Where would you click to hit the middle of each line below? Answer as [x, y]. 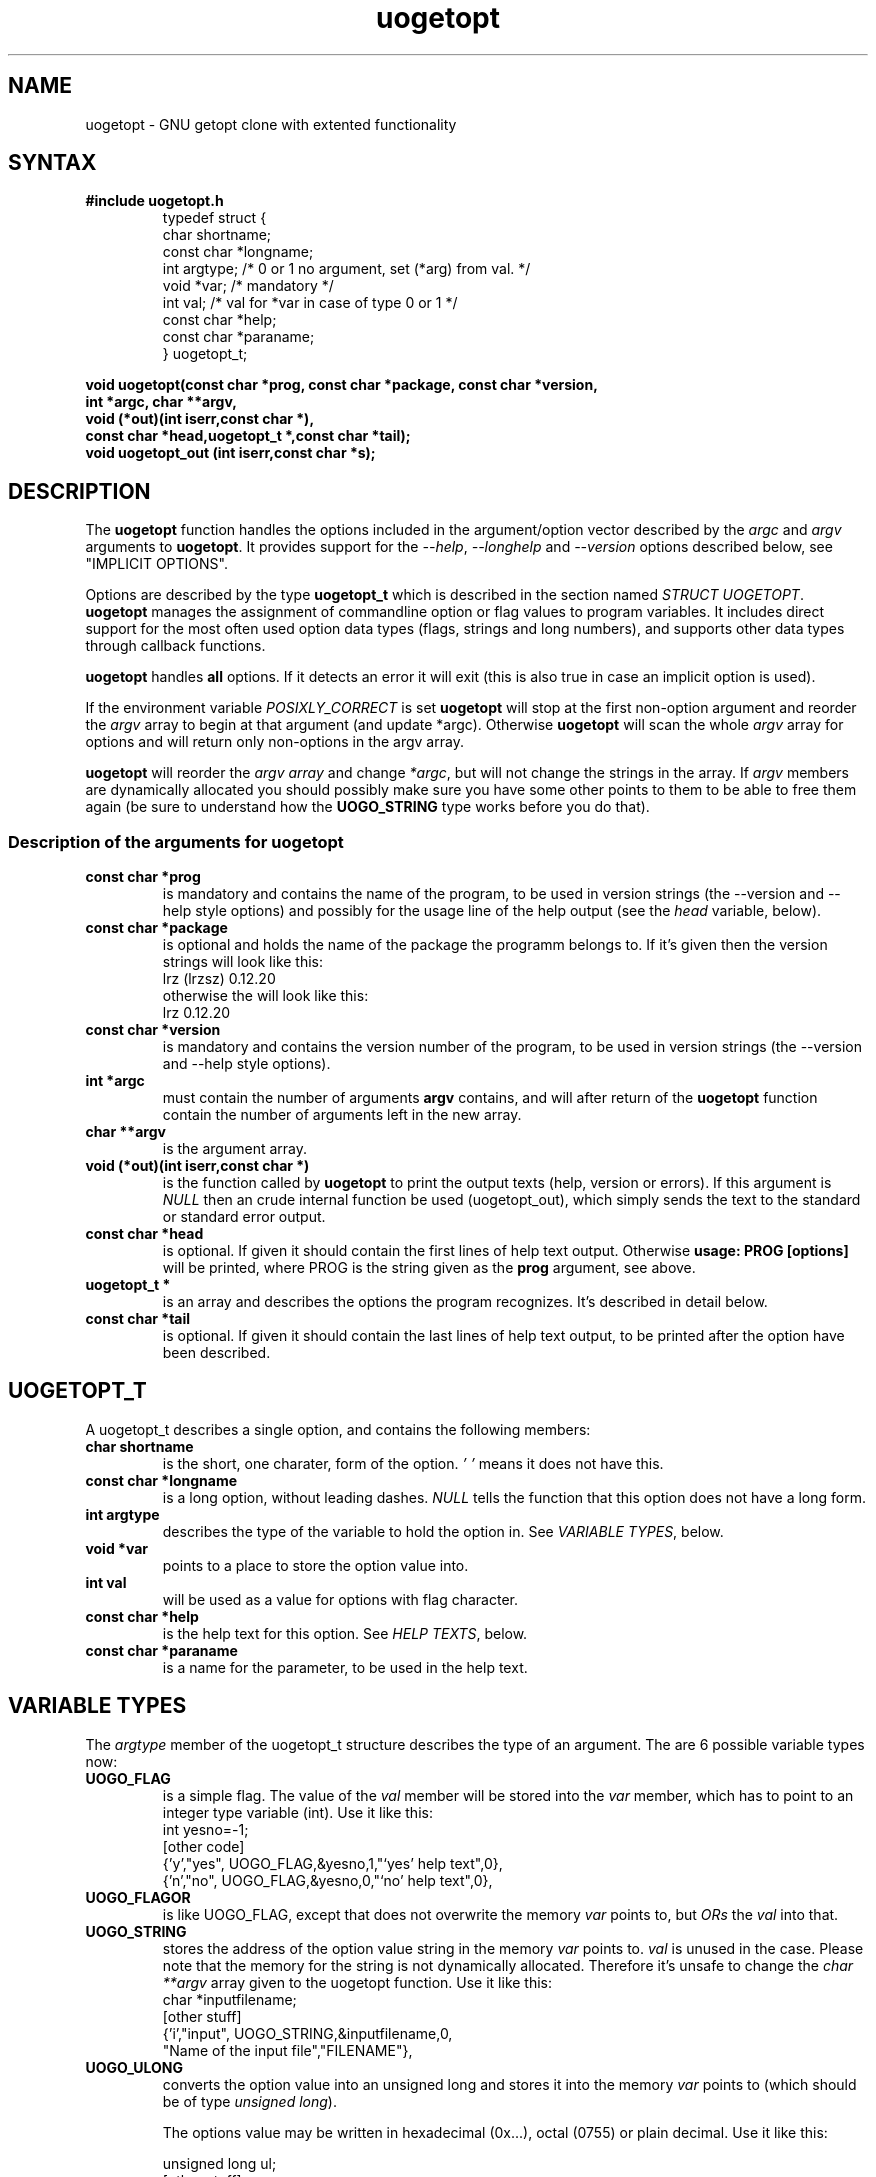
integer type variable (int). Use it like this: [297, 1812]
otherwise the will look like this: [265, 996]
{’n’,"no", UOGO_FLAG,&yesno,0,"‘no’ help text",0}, [327, 1880]
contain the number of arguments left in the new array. [342, 1115]
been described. [216, 1353]
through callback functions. [175, 646]
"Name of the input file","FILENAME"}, [287, 2050]
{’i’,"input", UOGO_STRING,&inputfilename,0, [307, 2033]
